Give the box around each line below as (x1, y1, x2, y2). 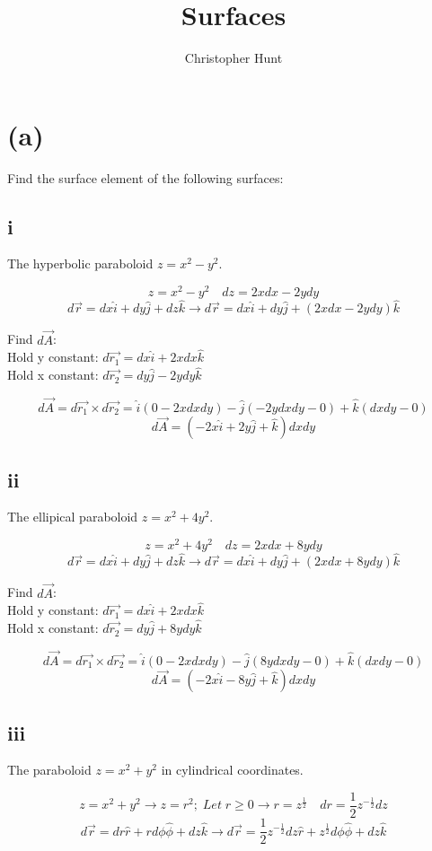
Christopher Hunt (184, 48, 283, 67)
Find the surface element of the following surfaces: (7, 168, 284, 187)
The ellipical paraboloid (7, 507, 138, 526)
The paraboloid (7, 760, 92, 779)
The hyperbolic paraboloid (7, 254, 154, 273)
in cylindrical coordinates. (161, 760, 304, 779)
